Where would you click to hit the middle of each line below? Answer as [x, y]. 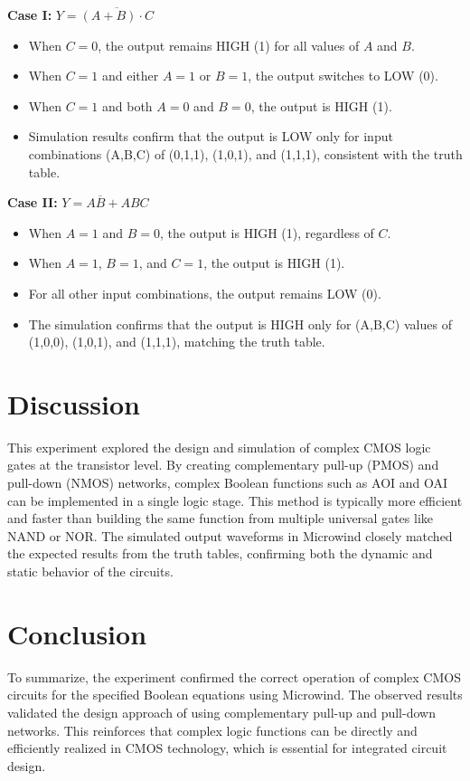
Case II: [33, 202]
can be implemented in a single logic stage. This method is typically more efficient [235, 500]
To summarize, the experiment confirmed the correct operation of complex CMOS [234, 676]
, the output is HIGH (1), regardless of [267, 232]
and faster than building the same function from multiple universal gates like [221, 518]
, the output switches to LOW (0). [343, 76]
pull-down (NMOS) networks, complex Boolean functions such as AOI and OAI [228, 483]
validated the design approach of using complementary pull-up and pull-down [221, 712]
